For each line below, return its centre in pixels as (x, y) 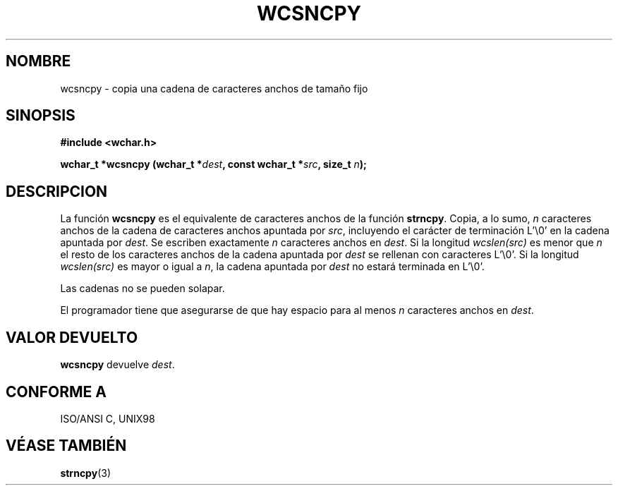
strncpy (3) (85, 473)
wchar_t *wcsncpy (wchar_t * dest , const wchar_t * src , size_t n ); (213, 164)
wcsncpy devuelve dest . (117, 365)
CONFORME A (56, 392)
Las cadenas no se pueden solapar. (143, 289)
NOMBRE (38, 61)
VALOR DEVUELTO (72, 337)
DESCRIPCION (57, 191)
